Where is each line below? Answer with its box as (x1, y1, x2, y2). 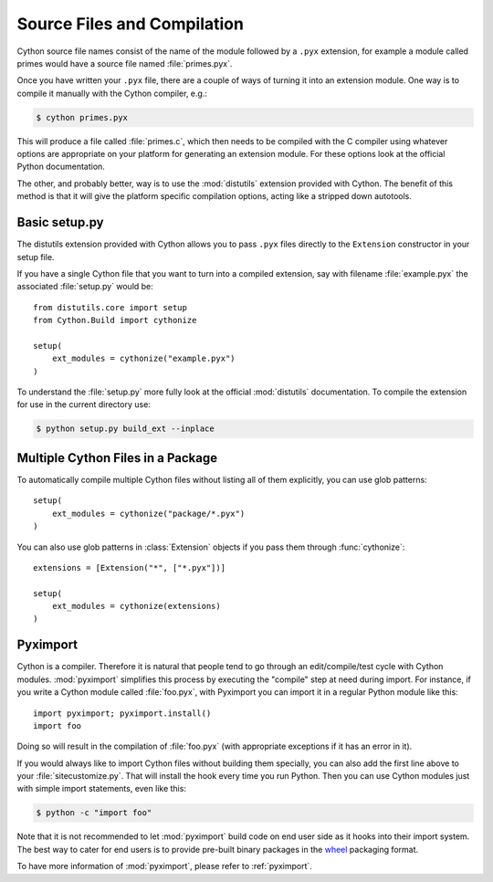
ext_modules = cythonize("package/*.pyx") (51, 508, 246, 519)
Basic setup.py (16, 215, 104, 230)
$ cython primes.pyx (36, 112, 128, 122)
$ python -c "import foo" (36, 808, 152, 818)
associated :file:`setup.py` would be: (16, 281, 154, 292)
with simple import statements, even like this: (16, 783, 187, 794)
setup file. (16, 251, 55, 262)
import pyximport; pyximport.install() (33, 708, 212, 719)
